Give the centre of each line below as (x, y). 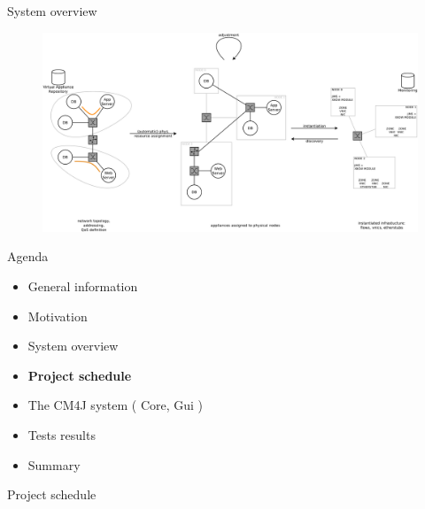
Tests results (62, 435)
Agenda (28, 256)
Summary (54, 464)
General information (83, 286)
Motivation (58, 316)
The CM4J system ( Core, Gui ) (116, 405)
